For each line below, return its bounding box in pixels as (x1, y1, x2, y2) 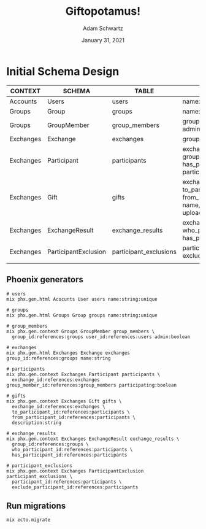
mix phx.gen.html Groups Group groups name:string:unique (6, 312, 158, 319)
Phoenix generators (6, 274, 84, 285)
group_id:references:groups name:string (6, 355, 112, 361)
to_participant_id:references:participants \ (12, 409, 131, 415)
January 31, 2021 (82, 36, 124, 44)
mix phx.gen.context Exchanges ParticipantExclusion (6, 468, 144, 474)
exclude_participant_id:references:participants (12, 484, 139, 490)
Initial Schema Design (6, 64, 120, 78)
